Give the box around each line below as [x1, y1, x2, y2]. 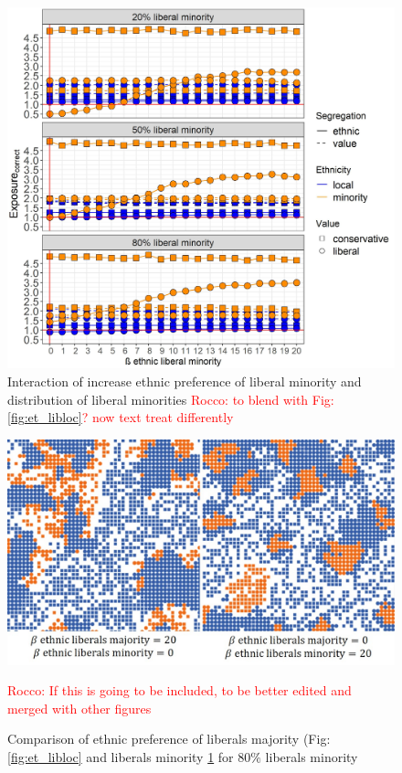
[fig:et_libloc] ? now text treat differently [7, 408, 234, 427]
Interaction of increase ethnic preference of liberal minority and [7, 372, 362, 391]
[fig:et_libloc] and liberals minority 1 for [7, 747, 234, 766]
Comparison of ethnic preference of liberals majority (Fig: [7, 729, 331, 748]
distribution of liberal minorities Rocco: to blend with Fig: [7, 389, 334, 408]
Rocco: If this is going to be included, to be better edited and [7, 681, 352, 700]
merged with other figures [7, 698, 152, 717]
